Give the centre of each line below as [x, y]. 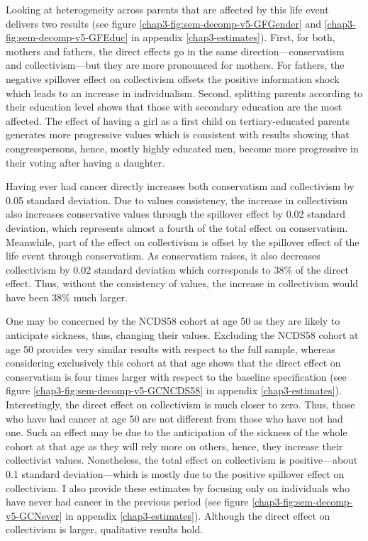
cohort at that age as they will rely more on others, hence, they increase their [174, 446]
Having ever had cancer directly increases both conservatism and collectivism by [180, 186]
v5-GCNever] [34, 515]
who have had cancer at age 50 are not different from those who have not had [174, 418]
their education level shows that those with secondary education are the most [174, 107]
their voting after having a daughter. [85, 162]
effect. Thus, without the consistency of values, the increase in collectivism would [182, 283]
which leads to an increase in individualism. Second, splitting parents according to [184, 93]
